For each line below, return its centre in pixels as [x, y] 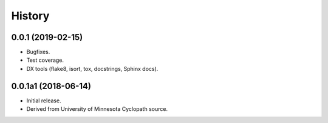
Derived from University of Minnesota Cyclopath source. [97, 109]
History [30, 16]
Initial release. [44, 101]
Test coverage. [45, 60]
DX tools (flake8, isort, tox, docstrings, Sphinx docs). [92, 68]
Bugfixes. [38, 52]
